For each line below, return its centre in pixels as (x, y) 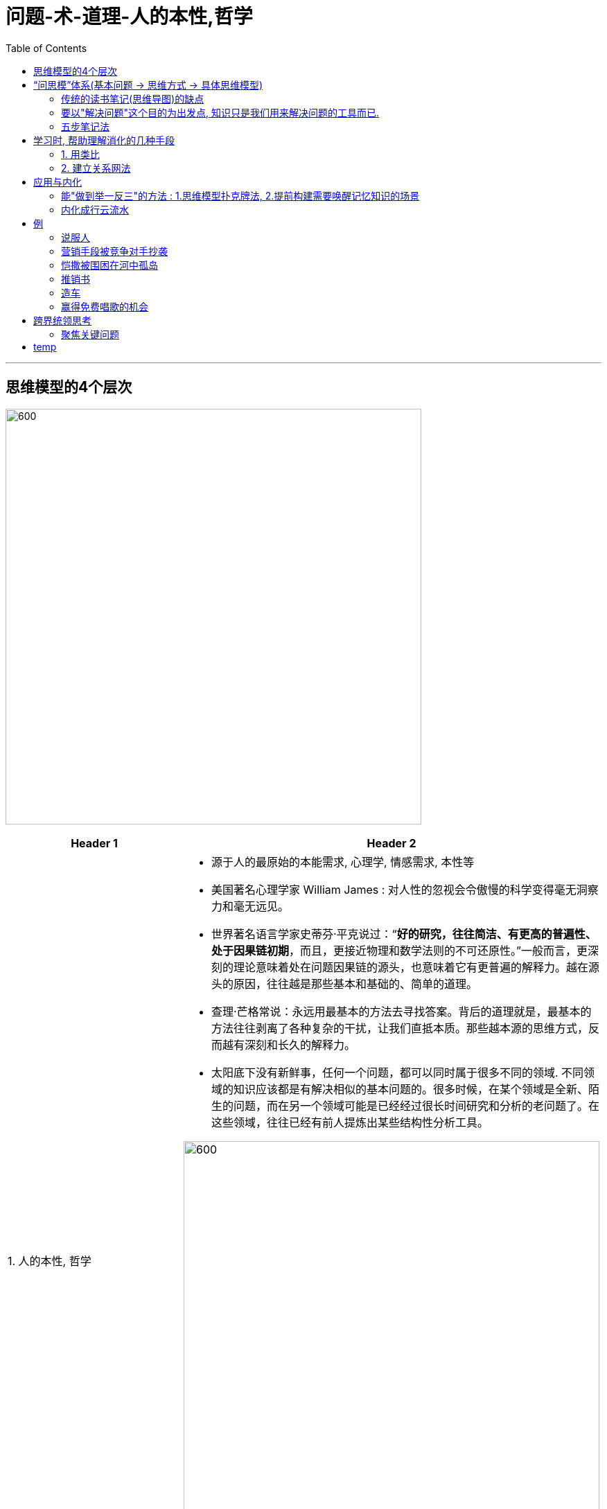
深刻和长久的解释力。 (300, 1044)
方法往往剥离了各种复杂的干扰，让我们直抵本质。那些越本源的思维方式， (400, 1028)
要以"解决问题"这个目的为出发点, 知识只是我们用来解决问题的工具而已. (220, 112)
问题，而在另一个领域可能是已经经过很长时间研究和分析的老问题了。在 (417, 1105)
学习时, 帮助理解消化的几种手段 (104, 140)
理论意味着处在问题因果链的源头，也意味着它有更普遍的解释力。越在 (411, 967)
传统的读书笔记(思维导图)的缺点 (133, 98)
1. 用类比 (80, 154)
